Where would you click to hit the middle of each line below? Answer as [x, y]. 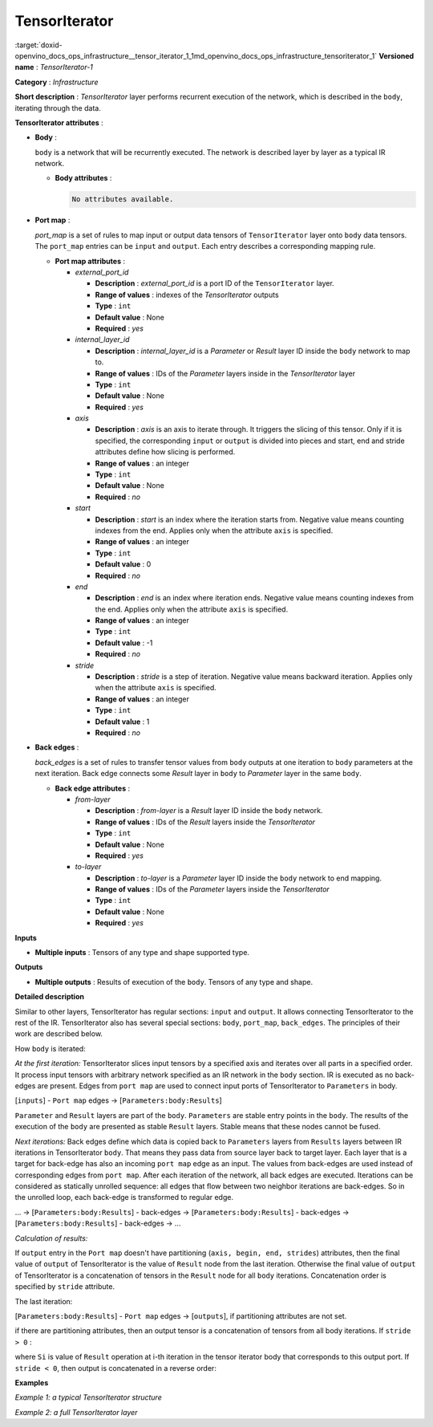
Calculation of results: [51, 1238]
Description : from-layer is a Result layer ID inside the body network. [209, 811]
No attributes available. [123, 199]
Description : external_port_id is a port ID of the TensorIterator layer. [214, 283]
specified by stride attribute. [65, 1287]
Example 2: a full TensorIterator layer [76, 1412]
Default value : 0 [123, 564]
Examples [32, 1382]
